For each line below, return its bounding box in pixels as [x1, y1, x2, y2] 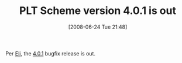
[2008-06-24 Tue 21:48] [68, 23, 128, 30]
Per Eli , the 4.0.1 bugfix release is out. [5, 50, 96, 57]
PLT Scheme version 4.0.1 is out [19, 4, 177, 17]
